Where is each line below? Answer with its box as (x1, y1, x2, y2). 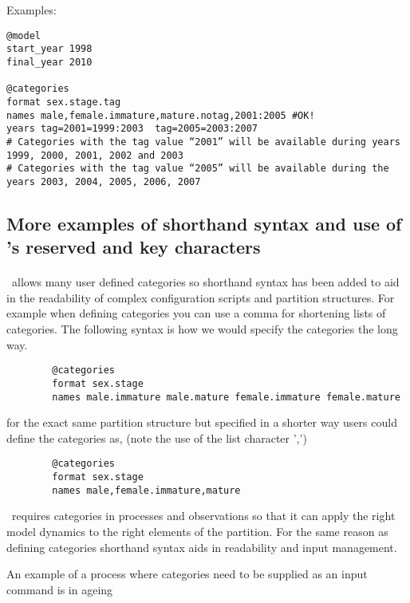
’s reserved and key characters (6, 235, 261, 259)
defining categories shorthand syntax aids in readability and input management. (6, 538, 397, 555)
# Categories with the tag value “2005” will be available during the (6, 163, 389, 175)
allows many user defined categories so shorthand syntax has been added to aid (11, 274, 400, 290)
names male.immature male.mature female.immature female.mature (52, 391, 400, 403)
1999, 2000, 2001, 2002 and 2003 (6, 149, 183, 161)
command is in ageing (6, 581, 113, 597)
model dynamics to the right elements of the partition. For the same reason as (6, 522, 388, 539)
